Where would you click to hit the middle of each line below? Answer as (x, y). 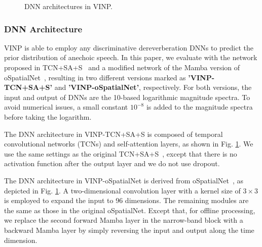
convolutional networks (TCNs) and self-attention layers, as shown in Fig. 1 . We (129, 144)
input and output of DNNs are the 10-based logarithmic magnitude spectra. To (127, 97)
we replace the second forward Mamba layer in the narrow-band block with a (124, 220)
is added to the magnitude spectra (199, 107)
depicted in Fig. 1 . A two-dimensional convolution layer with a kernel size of (122, 190)
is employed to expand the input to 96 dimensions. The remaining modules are (126, 200)
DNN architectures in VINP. (68, 6)
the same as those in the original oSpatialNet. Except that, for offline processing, (130, 210)
